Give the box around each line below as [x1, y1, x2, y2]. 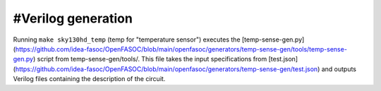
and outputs [321, 64, 356, 73]
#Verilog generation [13, 11, 133, 26]
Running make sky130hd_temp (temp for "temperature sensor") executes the [13, 35, 241, 44]
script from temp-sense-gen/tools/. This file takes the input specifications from [37, 55, 267, 63]
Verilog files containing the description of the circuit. [13, 75, 166, 83]
